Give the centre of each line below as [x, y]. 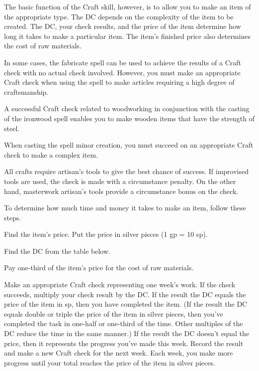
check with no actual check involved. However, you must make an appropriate [122, 72]
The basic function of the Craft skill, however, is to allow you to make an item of [128, 6]
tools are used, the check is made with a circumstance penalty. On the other [120, 181]
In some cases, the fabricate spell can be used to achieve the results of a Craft [123, 62]
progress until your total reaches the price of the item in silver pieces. [110, 362]
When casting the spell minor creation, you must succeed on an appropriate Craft [129, 145]
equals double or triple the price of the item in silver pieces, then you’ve [114, 313]
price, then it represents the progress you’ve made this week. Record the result [124, 343]
